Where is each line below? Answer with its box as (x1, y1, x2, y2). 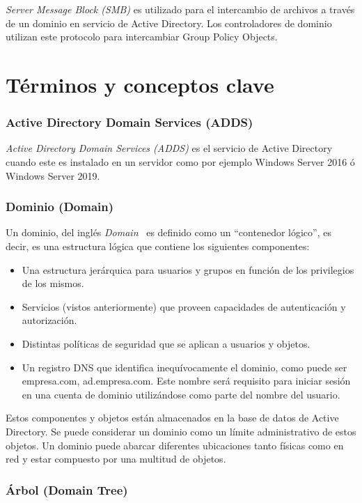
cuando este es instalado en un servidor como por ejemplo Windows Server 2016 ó (6, 154, 355, 169)
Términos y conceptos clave (6, 70, 274, 98)
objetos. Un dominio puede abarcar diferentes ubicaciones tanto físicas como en (6, 438, 344, 452)
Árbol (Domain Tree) (6, 481, 128, 498)
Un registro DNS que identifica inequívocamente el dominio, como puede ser (22, 359, 347, 374)
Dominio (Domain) (6, 198, 114, 215)
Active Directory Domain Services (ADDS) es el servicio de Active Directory (6, 141, 333, 155)
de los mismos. (22, 276, 84, 291)
